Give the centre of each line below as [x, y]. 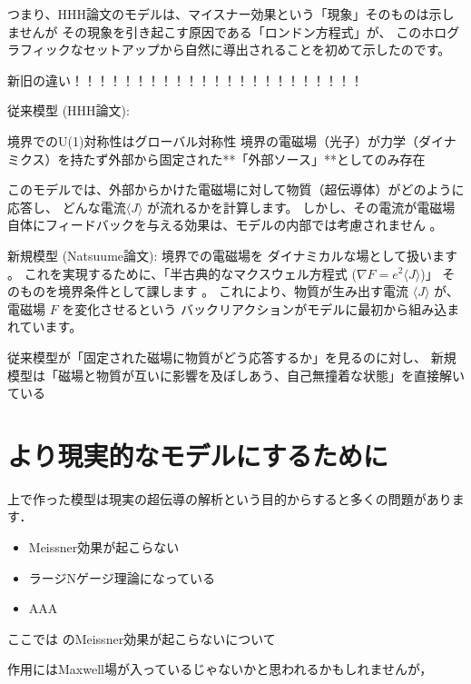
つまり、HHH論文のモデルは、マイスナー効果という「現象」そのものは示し [231, 14]
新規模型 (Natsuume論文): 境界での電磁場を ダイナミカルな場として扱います [232, 255]
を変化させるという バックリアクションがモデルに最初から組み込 [255, 308]
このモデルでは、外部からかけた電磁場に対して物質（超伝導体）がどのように [236, 189]
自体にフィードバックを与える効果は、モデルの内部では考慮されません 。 [225, 225]
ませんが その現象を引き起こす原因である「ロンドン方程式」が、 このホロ [227, 31]
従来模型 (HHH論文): [69, 110]
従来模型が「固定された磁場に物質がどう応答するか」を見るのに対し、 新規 [232, 357]
